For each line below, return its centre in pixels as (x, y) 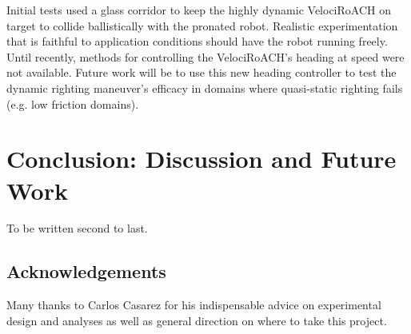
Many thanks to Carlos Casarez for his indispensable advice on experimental (194, 305)
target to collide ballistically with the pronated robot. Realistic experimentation (202, 25)
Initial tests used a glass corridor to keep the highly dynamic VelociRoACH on (199, 10)
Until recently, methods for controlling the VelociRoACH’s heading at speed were (205, 56)
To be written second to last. (77, 228)
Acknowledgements (86, 271)
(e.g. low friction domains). (73, 103)
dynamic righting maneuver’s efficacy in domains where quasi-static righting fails (205, 87)
